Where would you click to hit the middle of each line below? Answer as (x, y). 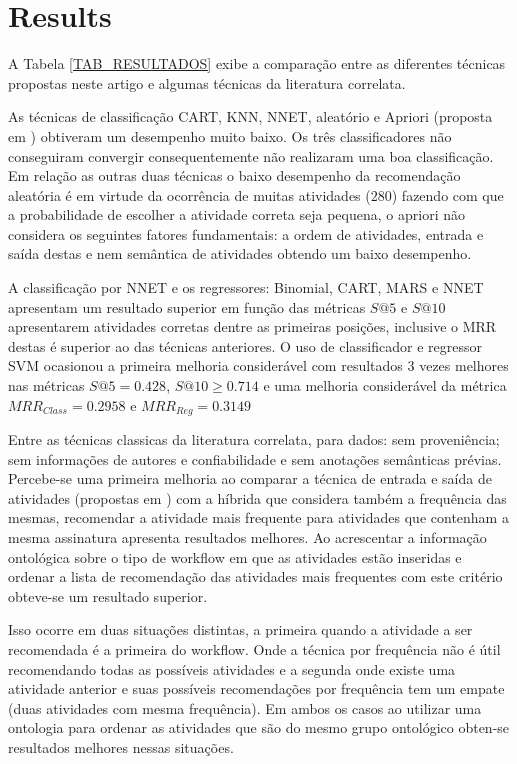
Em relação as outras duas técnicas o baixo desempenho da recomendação (234, 175)
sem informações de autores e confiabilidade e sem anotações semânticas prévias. (255, 458)
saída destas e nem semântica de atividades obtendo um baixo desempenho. (240, 253)
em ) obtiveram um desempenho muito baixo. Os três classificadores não (230, 135)
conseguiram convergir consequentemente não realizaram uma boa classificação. (251, 155)
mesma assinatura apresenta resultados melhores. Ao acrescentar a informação (247, 537)
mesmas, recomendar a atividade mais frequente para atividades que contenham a (258, 517)
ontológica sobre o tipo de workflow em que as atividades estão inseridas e (235, 556)
